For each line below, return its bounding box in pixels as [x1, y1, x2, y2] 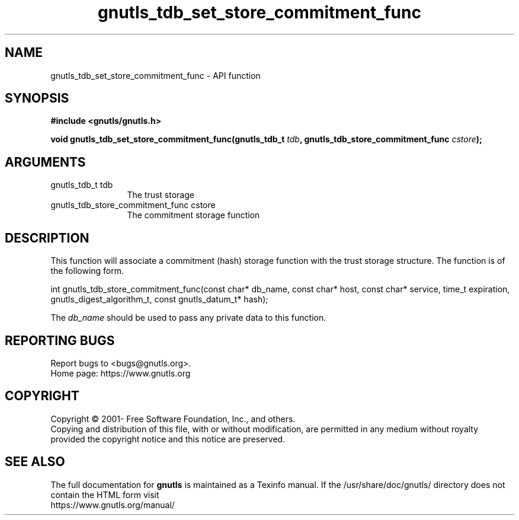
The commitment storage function [127, 210, 260, 221]
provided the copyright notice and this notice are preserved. [50, 433, 286, 444]
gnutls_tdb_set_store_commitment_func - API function [50, 70, 261, 81]
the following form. [50, 266, 124, 276]
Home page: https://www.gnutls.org [50, 368, 191, 378]
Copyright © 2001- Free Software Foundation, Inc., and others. [50, 413, 296, 424]
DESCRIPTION [5, 230, 89, 245]
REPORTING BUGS [5, 333, 115, 348]
